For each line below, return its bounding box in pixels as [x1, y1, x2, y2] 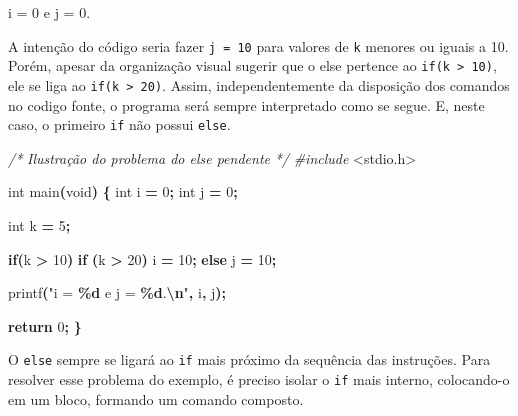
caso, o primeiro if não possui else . [8, 114, 231, 135]
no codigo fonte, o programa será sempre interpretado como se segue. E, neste [8, 94, 485, 115]
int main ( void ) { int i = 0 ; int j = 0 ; [8, 181, 238, 202]
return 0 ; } [8, 315, 82, 336]
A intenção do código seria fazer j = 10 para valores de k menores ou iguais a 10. [8, 35, 509, 56]
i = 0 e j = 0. [8, 2, 91, 22]
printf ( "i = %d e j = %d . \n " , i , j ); [8, 282, 227, 303]
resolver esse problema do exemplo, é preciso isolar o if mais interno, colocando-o [8, 369, 510, 390]
